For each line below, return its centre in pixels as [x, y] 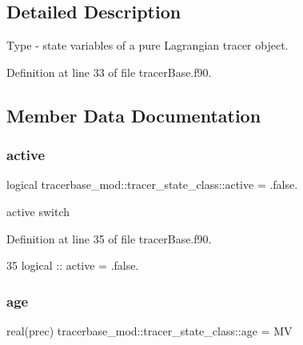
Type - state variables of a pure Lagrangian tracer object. [148, 45]
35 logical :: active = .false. [73, 265]
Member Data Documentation [134, 115]
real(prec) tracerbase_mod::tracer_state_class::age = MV [150, 330]
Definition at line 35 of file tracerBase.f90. [109, 238]
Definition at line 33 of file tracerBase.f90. [109, 72]
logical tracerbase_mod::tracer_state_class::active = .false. [152, 185]
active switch [38, 211]
